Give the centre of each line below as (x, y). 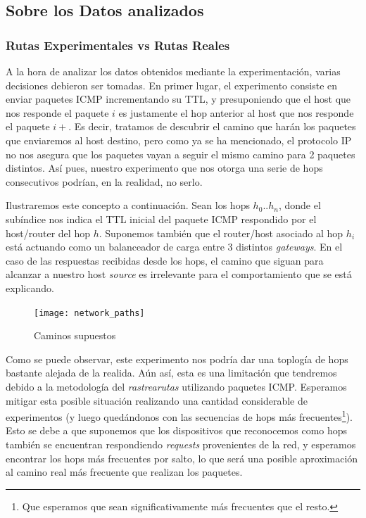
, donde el (299, 205)
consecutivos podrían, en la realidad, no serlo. (104, 181)
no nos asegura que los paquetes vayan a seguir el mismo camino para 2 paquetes (181, 154)
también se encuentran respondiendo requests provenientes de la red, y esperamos (181, 444)
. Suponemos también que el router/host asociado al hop (221, 233)
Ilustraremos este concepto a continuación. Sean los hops (128, 205)
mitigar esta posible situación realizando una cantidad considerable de (157, 400)
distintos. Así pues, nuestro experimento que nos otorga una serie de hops (164, 168)
